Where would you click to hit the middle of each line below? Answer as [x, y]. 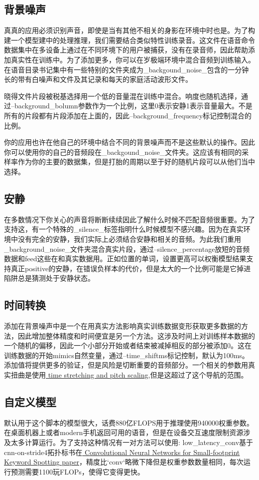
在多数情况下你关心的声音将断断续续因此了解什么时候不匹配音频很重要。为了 [129, 219]
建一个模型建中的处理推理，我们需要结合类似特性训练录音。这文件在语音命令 [129, 40]
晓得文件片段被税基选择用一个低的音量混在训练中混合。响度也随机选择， [123, 96]
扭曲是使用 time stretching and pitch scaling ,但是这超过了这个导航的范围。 [129, 375]
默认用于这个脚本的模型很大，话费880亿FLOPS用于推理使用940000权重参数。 [129, 422]
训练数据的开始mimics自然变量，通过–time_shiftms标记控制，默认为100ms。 [127, 355]
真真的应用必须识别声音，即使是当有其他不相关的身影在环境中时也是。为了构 [129, 30]
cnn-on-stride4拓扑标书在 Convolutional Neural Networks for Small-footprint [122, 452]
